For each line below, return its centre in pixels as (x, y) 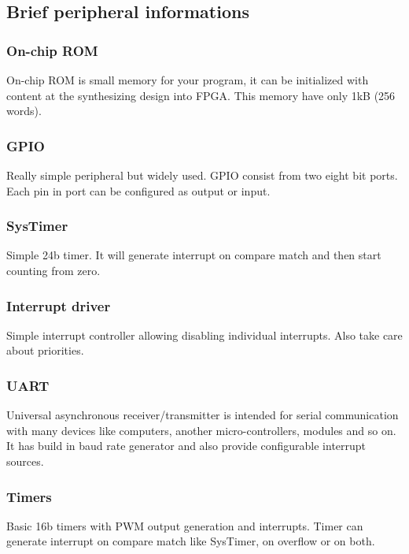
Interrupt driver (59, 305)
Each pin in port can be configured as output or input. (138, 190)
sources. (25, 461)
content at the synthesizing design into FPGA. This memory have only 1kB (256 (201, 95)
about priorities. (45, 350)
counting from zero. (53, 270)
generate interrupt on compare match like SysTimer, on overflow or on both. (191, 541)
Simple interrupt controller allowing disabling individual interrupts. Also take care (204, 335)
